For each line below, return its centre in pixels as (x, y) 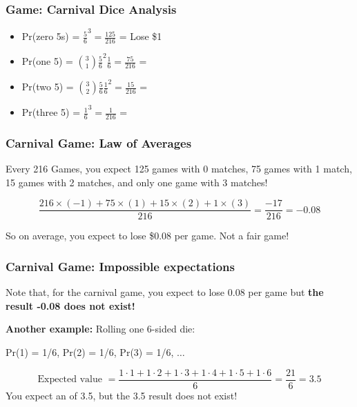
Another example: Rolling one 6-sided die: (100, 329)
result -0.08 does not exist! (70, 305)
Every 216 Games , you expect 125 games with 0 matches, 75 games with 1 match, (179, 169)
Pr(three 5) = (51, 112)
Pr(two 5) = (48, 87)
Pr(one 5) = (47, 61)
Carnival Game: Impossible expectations (120, 266)
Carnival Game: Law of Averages (99, 142)
